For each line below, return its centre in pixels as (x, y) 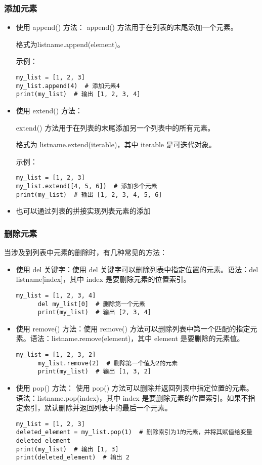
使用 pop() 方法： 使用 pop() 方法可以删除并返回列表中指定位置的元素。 (135, 388)
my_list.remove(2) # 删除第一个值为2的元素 (108, 363)
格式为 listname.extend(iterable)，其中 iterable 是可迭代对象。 (116, 144)
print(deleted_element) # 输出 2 (73, 458)
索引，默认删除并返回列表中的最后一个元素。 (97, 408)
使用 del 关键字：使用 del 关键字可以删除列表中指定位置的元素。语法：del (137, 269)
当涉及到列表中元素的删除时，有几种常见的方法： (85, 252)
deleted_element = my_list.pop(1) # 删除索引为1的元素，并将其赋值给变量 (134, 432)
